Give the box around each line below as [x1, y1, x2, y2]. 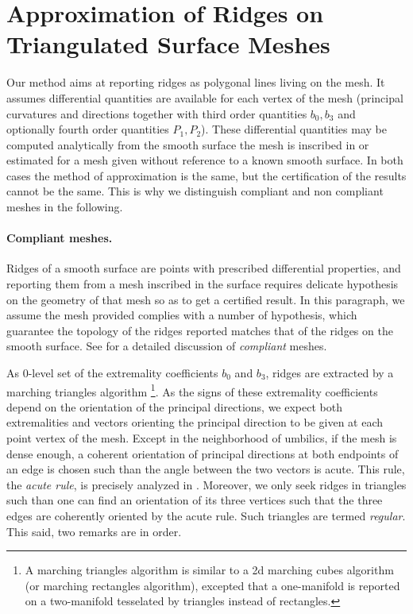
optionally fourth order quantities [6, 121, 169, 137]
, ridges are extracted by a [265, 365, 394, 381]
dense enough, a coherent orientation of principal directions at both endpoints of [6, 445, 399, 461]
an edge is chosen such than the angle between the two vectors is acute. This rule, [6, 461, 405, 477]
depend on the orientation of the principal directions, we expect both [6, 398, 342, 415]
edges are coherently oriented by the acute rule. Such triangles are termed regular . [6, 508, 406, 524]
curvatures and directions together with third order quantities [6, 105, 307, 122]
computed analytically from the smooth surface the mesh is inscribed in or [6, 136, 369, 153]
